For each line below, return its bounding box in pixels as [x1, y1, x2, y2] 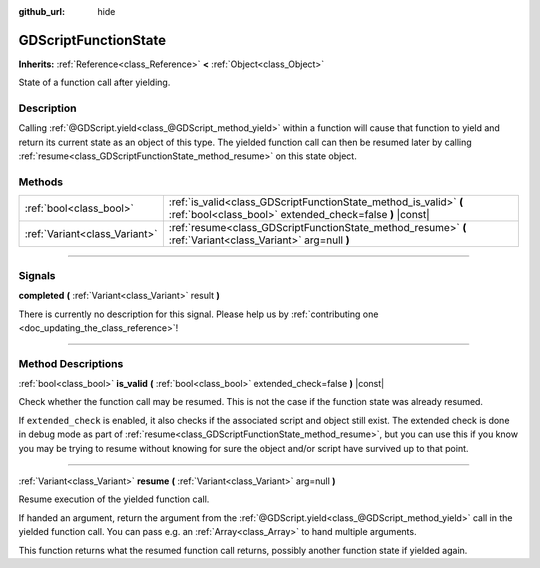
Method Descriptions [18, 356, 124, 370]
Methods [18, 175, 64, 189]
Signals [18, 268, 56, 282]
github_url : [18, 6, 65, 17]
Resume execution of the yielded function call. [18, 493, 210, 505]
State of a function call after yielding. [18, 76, 171, 89]
